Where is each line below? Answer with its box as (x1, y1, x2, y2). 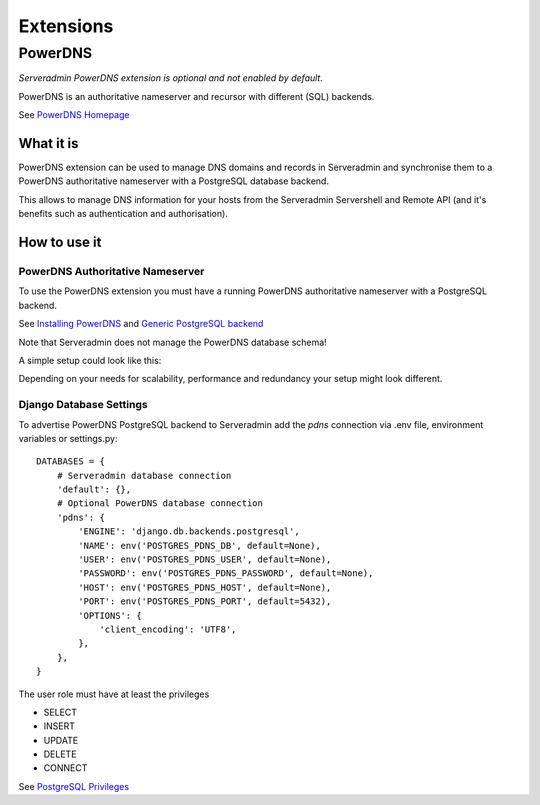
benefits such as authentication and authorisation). (18, 208, 229, 220)
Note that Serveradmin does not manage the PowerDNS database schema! (18, 336, 327, 348)
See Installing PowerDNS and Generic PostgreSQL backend (18, 318, 264, 330)
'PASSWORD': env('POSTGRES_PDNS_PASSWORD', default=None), (78, 568, 374, 579)
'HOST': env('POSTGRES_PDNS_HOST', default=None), (78, 581, 332, 593)
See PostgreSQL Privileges (18, 780, 130, 792)
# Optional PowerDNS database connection (56, 498, 264, 509)
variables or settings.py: (18, 432, 118, 444)
